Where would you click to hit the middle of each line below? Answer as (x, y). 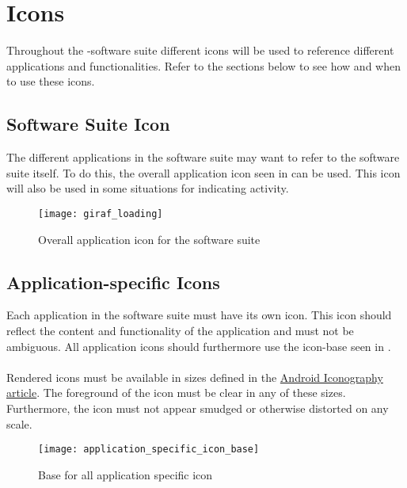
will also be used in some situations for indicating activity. (148, 188)
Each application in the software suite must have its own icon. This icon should (199, 315)
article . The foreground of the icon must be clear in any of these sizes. (176, 393)
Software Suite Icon (88, 124)
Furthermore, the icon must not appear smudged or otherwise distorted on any (198, 408)
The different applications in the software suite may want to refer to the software (203, 157)
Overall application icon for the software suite (149, 239)
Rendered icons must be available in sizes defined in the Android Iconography (195, 377)
